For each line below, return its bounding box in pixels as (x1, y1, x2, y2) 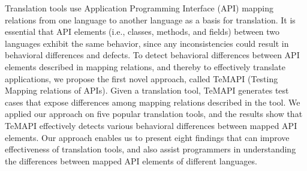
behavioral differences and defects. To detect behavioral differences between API (5, 49, 300, 61)
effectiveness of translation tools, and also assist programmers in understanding (5, 143, 296, 155)
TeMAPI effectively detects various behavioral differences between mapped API (5, 119, 297, 131)
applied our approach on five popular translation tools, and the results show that (5, 107, 303, 120)
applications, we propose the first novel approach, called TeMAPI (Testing (5, 72, 278, 85)
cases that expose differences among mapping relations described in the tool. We (5, 95, 300, 108)
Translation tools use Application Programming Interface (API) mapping (5, 2, 274, 14)
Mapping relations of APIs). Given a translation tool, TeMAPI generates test (5, 84, 289, 97)
